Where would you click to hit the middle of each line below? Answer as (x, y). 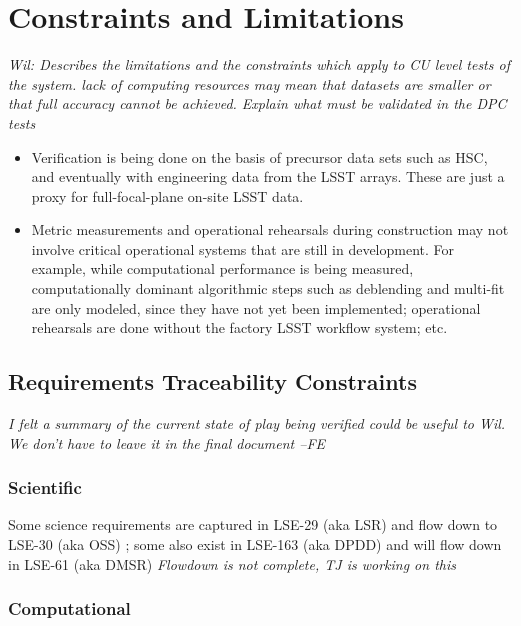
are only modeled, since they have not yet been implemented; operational (256, 307)
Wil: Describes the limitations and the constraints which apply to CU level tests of (259, 64)
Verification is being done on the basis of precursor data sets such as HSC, (259, 156)
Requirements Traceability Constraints (212, 381)
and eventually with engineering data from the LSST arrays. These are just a (268, 176)
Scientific (45, 487)
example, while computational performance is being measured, (222, 268)
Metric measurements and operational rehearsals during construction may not (270, 229)
